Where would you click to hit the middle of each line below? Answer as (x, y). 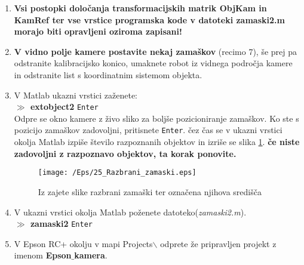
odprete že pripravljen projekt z (218, 243)
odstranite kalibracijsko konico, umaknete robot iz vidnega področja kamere (153, 63)
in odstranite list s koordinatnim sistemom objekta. (108, 74)
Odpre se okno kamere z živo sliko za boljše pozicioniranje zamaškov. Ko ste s (156, 118)
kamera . (91, 255)
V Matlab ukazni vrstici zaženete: (76, 95)
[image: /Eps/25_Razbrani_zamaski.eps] (117, 173)
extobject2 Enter (64, 107)
